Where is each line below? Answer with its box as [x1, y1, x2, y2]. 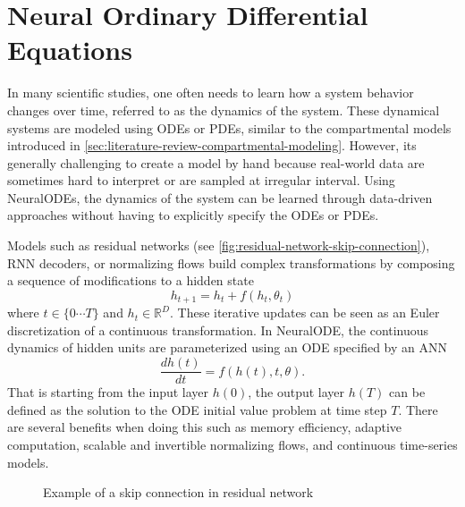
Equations [7, 31, 132, 68]
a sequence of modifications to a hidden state [7, 271, 254, 290]
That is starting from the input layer [7, 383, 209, 401]
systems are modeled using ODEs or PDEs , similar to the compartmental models [7, 118, 452, 137]
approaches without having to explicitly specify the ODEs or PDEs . [7, 206, 379, 224]
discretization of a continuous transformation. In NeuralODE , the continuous [7, 320, 429, 339]
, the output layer [248, 383, 345, 401]
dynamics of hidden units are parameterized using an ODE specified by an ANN [7, 338, 448, 357]
